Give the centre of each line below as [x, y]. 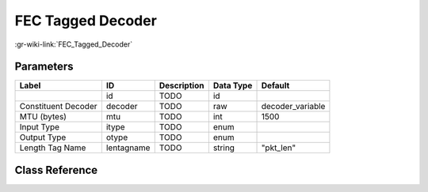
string [224, 148]
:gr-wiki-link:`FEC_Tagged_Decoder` [74, 44]
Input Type [39, 127]
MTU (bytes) [43, 117]
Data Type [233, 85]
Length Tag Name [53, 148]
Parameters [44, 67]
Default [275, 85]
